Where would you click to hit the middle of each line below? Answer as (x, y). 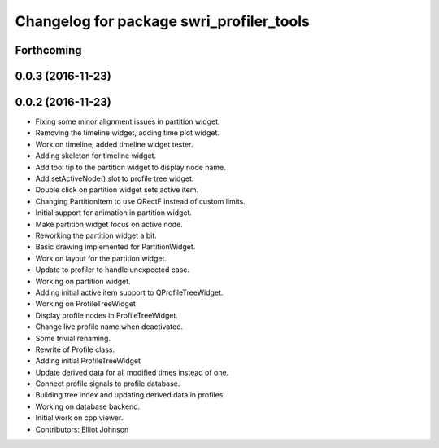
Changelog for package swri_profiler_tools (163, 21)
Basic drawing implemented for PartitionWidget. (115, 247)
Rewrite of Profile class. (75, 349)
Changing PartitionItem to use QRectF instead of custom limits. (140, 201)
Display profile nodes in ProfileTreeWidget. (107, 315)
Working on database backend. (88, 406)
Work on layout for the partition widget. (101, 258)
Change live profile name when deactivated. (109, 327)
